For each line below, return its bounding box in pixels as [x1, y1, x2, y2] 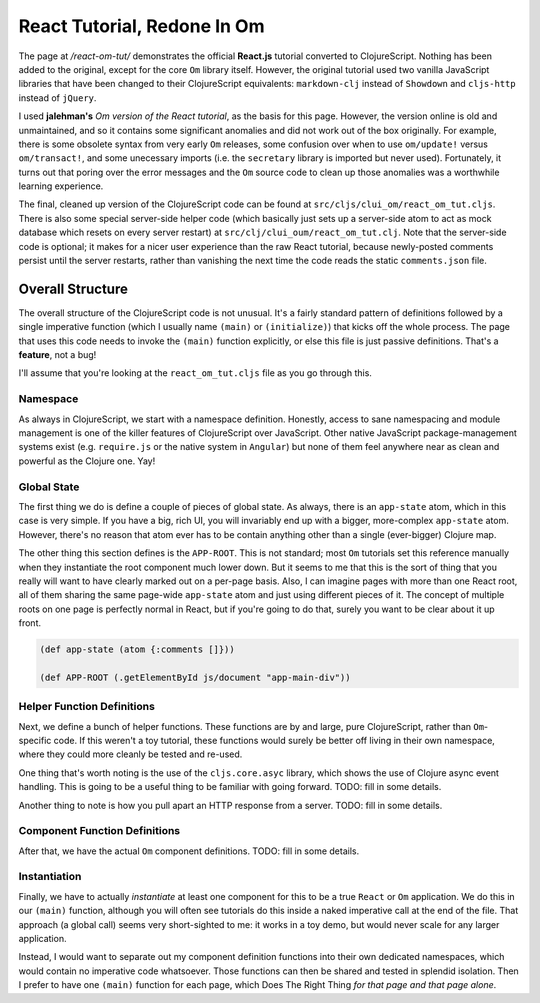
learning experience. [18, 180, 104, 192]
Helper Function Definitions [18, 700, 155, 714]
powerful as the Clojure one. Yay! [18, 455, 156, 467]
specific [18, 734, 52, 746]
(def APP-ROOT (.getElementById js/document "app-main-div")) [39, 671, 351, 683]
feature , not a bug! [18, 349, 97, 361]
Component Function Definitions [18, 824, 181, 838]
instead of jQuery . [18, 91, 97, 104]
